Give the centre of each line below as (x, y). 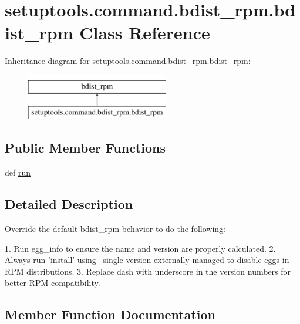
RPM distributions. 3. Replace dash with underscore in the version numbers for (148, 271)
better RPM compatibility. (53, 283)
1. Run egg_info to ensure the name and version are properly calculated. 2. (140, 248)
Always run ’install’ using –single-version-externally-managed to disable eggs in (147, 260)
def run (18, 172)
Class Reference (145, 33)
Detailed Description (69, 204)
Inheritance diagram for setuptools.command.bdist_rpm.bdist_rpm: (128, 61)
